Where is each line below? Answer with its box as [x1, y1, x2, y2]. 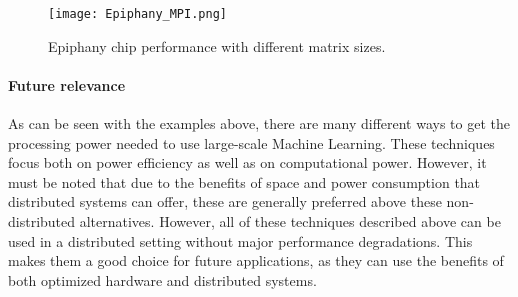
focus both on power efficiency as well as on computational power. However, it [8, 152, 487, 173]
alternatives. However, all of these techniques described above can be [79, 211, 501, 232]
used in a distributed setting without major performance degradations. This [8, 230, 473, 251]
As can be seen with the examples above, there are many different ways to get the [8, 113, 510, 134]
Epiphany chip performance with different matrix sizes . [48, 35, 386, 56]
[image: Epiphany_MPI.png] [48, 7, 227, 21]
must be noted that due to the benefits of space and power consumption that [8, 171, 481, 192]
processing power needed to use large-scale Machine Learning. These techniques [8, 132, 495, 153]
